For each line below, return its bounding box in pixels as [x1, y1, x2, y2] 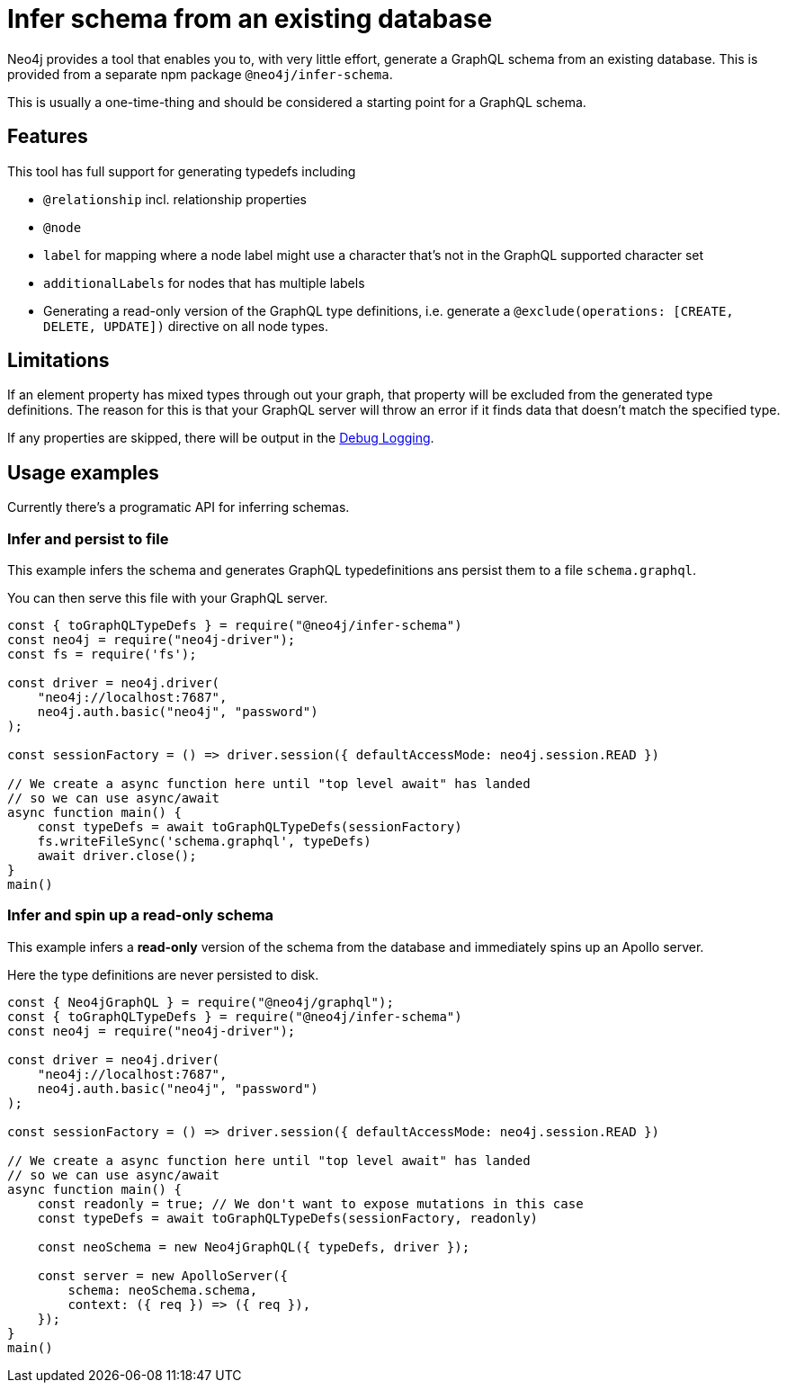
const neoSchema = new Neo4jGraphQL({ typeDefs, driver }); [37, 1239, 470, 1254]
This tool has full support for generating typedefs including [7, 163, 356, 179]
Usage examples [7, 461, 159, 484]
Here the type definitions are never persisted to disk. [7, 966, 319, 982]
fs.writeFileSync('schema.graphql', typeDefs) [37, 834, 371, 849]
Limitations [7, 349, 110, 372]
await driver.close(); [37, 848, 197, 864]
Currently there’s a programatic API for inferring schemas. [7, 499, 350, 516]
